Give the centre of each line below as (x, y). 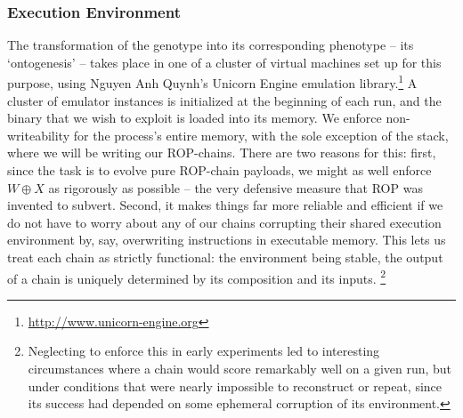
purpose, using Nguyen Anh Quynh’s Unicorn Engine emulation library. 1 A (212, 82)
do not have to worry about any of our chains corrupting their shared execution (224, 222)
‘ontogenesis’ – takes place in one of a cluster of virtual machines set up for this (224, 62)
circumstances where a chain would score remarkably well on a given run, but (240, 369)
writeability (39, 135)
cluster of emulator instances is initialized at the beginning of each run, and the (224, 100)
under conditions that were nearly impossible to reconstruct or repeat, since (235, 386)
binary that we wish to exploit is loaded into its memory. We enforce (195, 118)
